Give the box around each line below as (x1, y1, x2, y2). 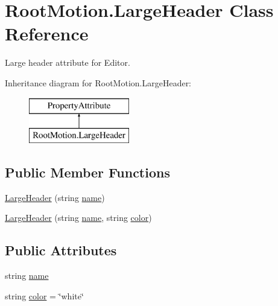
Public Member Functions (5, 163, 170, 182)
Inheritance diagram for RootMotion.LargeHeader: (5, 76, 192, 89)
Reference (5, 21, 89, 46)
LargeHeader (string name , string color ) (5, 211, 152, 224)
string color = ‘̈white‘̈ (5, 289, 84, 302)
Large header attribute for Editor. (5, 56, 130, 69)
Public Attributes (5, 241, 117, 260)
